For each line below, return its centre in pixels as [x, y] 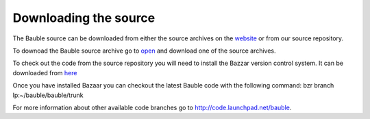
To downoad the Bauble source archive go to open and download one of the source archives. [144, 51]
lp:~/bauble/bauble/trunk [48, 95]
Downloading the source [84, 18]
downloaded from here [45, 72]
